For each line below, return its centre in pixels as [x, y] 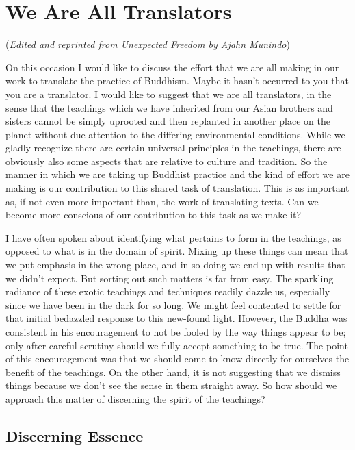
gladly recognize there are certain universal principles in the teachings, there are [173, 148]
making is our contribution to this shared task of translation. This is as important [177, 188]
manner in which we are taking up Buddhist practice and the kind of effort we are [177, 174]
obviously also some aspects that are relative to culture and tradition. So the [167, 161]
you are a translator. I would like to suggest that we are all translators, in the [169, 93]
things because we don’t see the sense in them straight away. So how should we [171, 385]
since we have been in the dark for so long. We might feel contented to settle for [173, 304]
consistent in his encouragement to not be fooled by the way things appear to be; [176, 332]
